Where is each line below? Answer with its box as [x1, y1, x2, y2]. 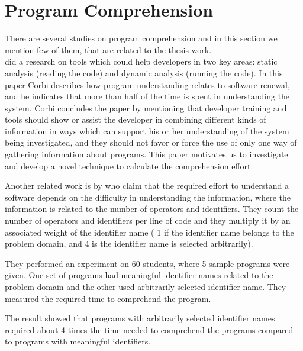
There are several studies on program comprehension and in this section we [5, 32, 278, 44]
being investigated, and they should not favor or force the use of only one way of [5, 136, 297, 149]
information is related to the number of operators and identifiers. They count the [5, 202, 299, 215]
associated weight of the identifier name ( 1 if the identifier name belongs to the [5, 226, 294, 238]
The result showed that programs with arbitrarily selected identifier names [5, 312, 275, 324]
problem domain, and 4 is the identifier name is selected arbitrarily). [5, 237, 253, 250]
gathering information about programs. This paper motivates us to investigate [5, 148, 288, 160]
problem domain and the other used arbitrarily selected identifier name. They [5, 281, 286, 292]
